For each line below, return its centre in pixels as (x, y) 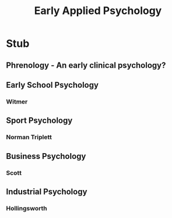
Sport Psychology (39, 121)
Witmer (17, 102)
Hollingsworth (27, 208)
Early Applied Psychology (98, 11)
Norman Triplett (29, 137)
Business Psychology (46, 156)
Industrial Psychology (47, 191)
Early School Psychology (52, 85)
